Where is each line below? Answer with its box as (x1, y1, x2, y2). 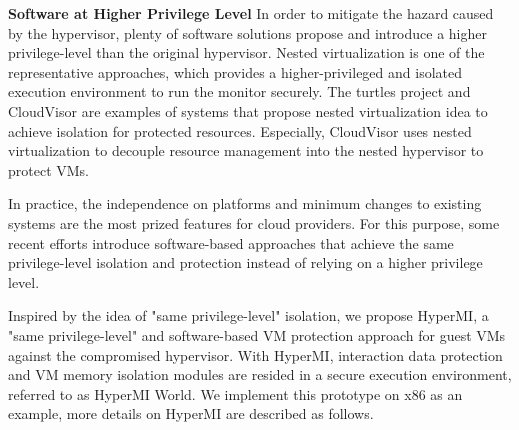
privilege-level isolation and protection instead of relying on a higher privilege (8, 252, 483, 273)
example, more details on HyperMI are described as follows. (8, 403, 374, 424)
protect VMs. (8, 159, 90, 180)
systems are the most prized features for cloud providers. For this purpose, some (8, 212, 500, 233)
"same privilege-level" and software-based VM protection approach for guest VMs (8, 324, 506, 345)
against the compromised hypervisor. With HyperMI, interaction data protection (8, 344, 503, 365)
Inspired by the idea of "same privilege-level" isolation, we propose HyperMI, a (8, 305, 489, 326)
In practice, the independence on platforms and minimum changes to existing (8, 193, 482, 214)
